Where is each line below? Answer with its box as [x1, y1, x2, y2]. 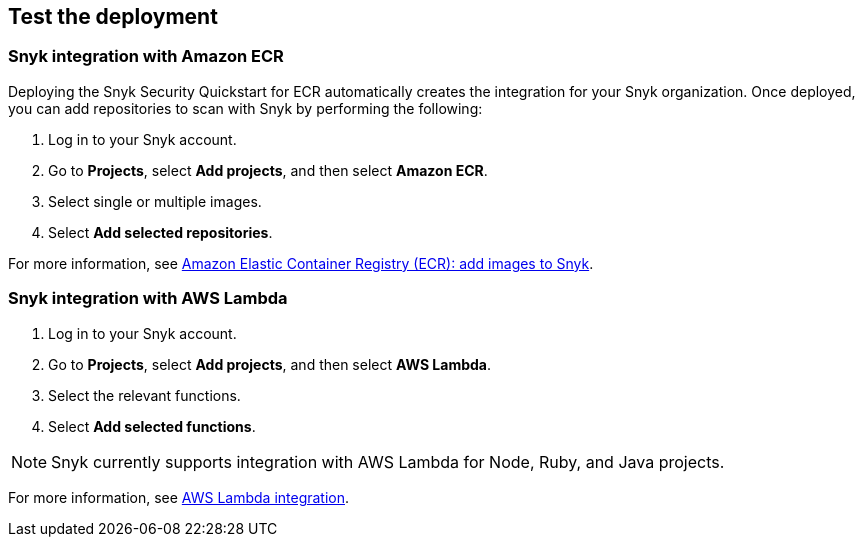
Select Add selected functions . [48, 417, 256, 435]
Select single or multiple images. [48, 192, 262, 210]
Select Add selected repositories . [48, 223, 273, 241]
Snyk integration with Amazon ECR [8, 46, 284, 67]
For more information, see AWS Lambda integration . [8, 488, 350, 506]
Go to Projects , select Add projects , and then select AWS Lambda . [48, 355, 492, 373]
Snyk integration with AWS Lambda [8, 288, 288, 309]
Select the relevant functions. [48, 386, 241, 404]
